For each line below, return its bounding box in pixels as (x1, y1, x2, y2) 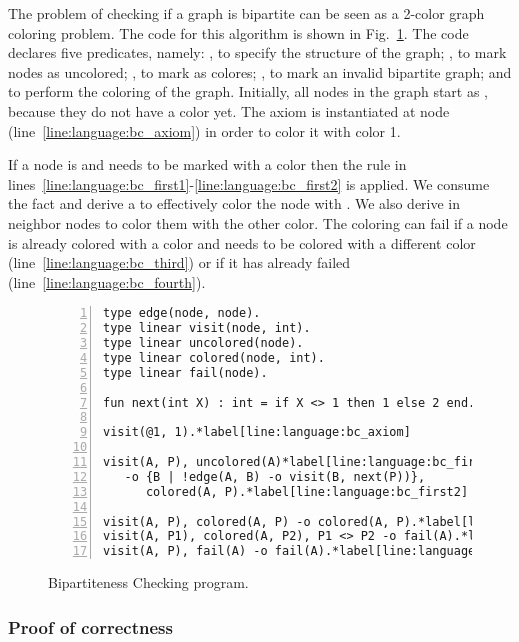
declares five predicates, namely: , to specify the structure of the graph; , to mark (8, 42, 507, 63)
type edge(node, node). (103, 306, 261, 321)
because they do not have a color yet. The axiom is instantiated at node (8, 100, 450, 121)
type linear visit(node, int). (103, 321, 311, 336)
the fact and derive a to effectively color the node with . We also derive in (8, 193, 461, 214)
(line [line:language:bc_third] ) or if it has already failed (8, 252, 351, 273)
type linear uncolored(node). (103, 336, 304, 351)
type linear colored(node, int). (103, 350, 325, 365)
